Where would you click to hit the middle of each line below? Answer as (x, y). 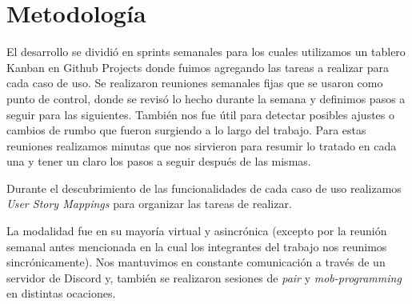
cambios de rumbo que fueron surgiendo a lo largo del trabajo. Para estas (186, 130)
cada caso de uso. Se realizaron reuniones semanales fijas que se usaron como (195, 83)
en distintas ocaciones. (61, 293)
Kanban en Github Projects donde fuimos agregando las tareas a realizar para (198, 67)
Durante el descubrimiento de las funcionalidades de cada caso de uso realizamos (204, 188)
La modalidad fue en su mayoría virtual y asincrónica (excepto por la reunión (197, 231)
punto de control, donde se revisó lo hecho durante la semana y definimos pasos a (206, 98)
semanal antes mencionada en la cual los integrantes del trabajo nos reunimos (197, 246)
